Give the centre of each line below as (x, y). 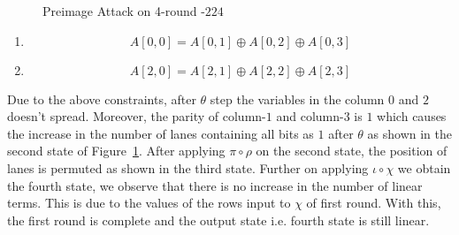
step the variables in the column (297, 99)
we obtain (424, 167)
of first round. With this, (374, 203)
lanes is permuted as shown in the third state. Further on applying (188, 167)
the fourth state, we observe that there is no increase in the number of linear (215, 185)
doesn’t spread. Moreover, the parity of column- (137, 116)
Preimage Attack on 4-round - (124, 11)
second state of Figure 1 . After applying (116, 151)
